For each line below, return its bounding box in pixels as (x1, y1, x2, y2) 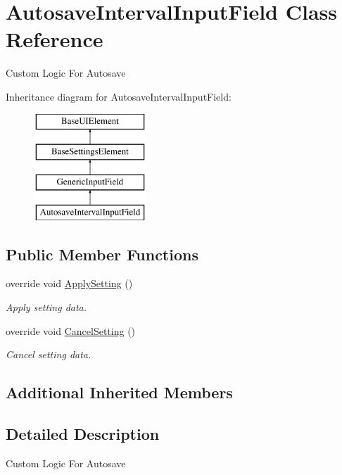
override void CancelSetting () (6, 323, 136, 338)
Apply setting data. (6, 300, 87, 315)
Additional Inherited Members (6, 381, 233, 403)
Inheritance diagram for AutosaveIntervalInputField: (6, 89, 232, 103)
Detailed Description (6, 423, 160, 445)
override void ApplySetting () (6, 276, 133, 291)
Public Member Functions (6, 243, 198, 265)
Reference (6, 25, 103, 53)
